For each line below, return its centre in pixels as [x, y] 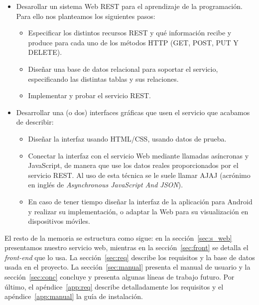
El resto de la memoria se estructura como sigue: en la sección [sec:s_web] [118, 237]
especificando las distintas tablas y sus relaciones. [103, 78]
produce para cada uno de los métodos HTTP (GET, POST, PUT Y [133, 42]
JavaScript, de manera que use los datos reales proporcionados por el [133, 165]
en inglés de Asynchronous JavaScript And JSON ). [106, 185]
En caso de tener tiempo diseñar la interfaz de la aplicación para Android [140, 201]
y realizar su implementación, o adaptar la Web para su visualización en [138, 211]
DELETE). [45, 52]
